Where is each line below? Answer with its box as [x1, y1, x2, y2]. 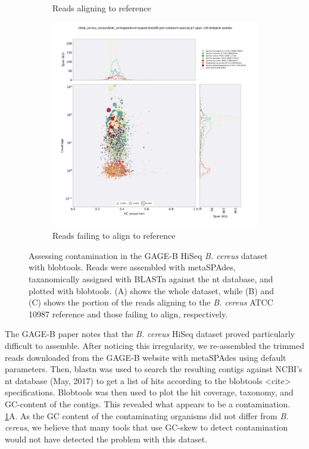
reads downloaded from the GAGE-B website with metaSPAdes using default [5, 351, 286, 363]
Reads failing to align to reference [52, 229, 176, 242]
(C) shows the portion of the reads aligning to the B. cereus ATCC [29, 296, 273, 308]
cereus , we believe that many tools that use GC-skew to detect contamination [5, 421, 288, 434]
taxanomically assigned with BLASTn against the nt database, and [29, 272, 273, 285]
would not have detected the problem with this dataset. [5, 432, 208, 445]
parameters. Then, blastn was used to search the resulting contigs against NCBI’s [5, 363, 302, 375]
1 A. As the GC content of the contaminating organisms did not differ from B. [5, 409, 289, 422]
